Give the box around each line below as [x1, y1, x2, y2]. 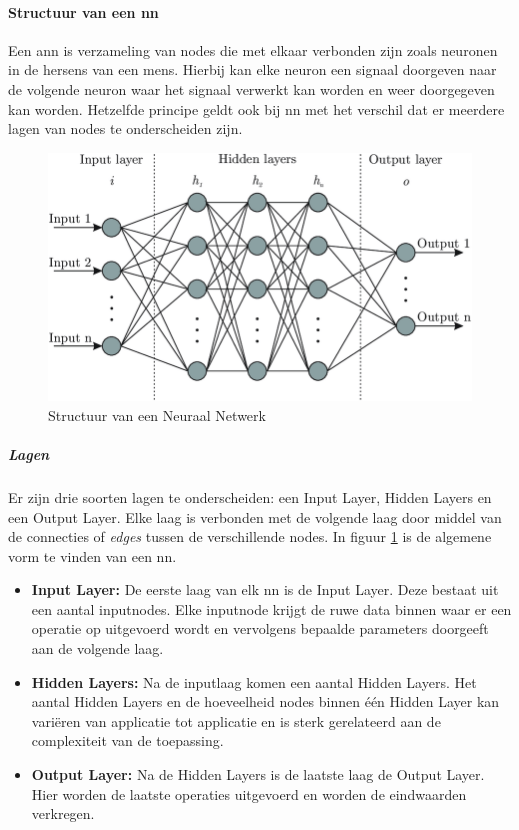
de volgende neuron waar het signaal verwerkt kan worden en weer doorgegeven [8, 78, 495, 99]
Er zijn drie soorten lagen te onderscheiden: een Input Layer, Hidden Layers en [8, 486, 492, 507]
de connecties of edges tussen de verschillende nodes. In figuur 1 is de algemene [8, 526, 492, 547]
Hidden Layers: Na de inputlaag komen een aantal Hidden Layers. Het [31, 671, 477, 692]
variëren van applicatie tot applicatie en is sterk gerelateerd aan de [31, 710, 441, 731]
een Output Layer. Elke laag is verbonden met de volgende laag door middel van [8, 506, 502, 527]
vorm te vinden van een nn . [8, 545, 177, 566]
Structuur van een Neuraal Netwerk [48, 404, 266, 425]
